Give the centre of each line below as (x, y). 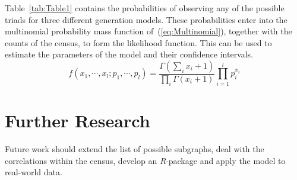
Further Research (78, 120)
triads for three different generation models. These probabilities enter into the (146, 19)
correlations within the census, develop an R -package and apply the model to (145, 160)
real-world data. (34, 172)
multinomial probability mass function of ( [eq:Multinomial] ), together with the (148, 31)
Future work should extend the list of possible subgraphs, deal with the (135, 148)
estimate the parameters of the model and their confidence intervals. (129, 54)
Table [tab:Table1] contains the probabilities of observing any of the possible (145, 8)
